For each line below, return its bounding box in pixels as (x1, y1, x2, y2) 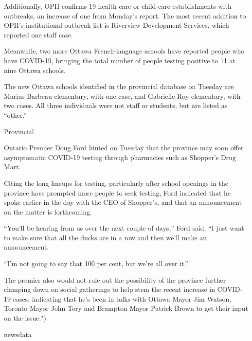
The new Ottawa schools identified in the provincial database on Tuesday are (4, 81, 234, 91)
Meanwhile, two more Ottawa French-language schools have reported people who (4, 46, 245, 56)
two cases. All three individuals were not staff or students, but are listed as (4, 100, 228, 110)
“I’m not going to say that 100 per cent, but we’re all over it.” (4, 258, 188, 269)
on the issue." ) (4, 313, 47, 323)
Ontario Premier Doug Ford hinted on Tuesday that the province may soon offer (4, 143, 244, 153)
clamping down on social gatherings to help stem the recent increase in (4, 284, 215, 294)
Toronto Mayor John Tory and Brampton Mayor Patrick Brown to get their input (4, 303, 249, 313)
